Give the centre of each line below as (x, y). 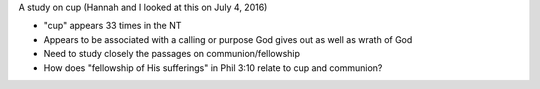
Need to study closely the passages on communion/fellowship (171, 54)
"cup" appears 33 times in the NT (112, 26)
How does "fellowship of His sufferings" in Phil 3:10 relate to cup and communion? (213, 67)
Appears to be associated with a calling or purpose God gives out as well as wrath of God (228, 39)
